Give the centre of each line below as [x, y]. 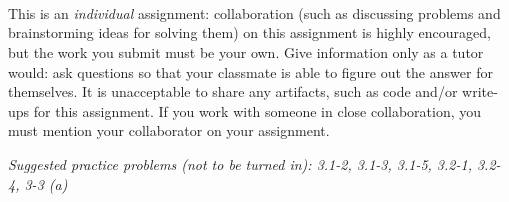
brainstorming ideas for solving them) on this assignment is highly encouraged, [249, 32]
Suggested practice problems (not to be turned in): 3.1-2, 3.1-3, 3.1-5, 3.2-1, [240, 163]
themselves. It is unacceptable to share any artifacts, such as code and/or [233, 91]
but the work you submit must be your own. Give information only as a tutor [246, 51]
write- [480, 91]
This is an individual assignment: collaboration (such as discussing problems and [254, 12]
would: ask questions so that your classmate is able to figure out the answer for [250, 71]
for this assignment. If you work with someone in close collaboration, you [257, 110]
